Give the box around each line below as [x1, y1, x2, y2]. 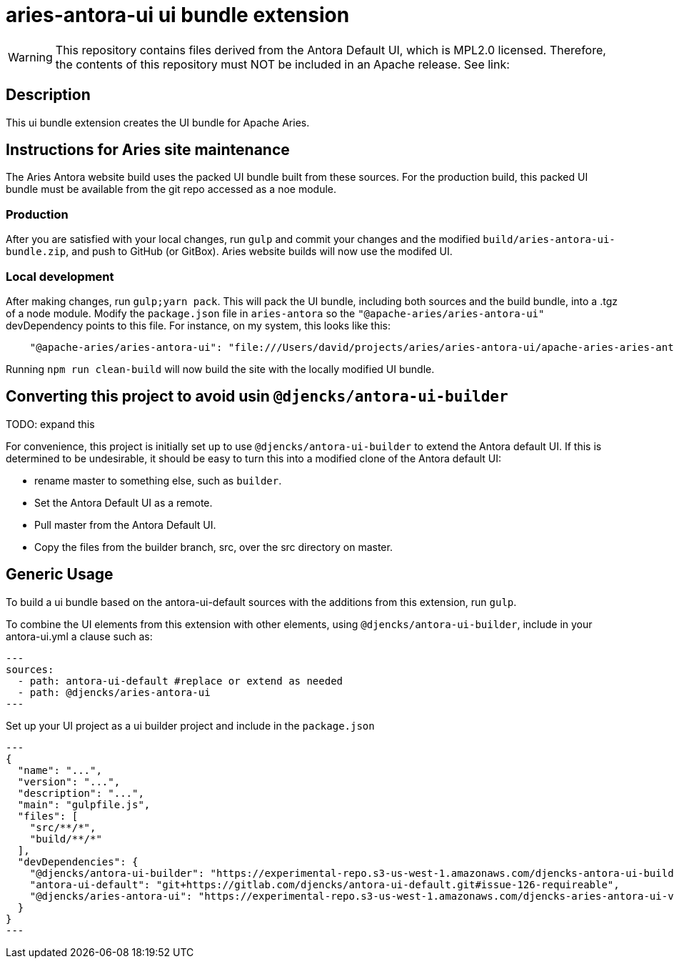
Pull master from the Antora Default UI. [34, 518, 216, 531]
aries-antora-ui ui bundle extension [6, 3, 350, 27]
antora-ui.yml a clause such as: [6, 630, 153, 642]
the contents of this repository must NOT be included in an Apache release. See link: [55, 56, 510, 71]
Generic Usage [6, 565, 114, 584]
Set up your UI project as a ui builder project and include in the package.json [6, 719, 375, 732]
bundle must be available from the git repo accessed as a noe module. [6, 183, 337, 196]
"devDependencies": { [17, 855, 139, 868]
